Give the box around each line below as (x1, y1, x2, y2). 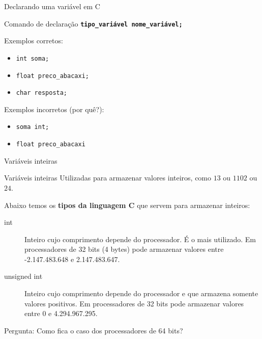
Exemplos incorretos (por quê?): (4, 103, 104, 114)
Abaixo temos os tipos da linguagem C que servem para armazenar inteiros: (4, 199, 250, 210)
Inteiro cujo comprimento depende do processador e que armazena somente (24, 288, 258, 299)
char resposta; (16, 89, 68, 97)
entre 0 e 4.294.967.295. (24, 308, 98, 319)
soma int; (16, 123, 49, 131)
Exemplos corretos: (4, 35, 63, 46)
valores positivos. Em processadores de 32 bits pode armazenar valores (24, 298, 244, 308)
